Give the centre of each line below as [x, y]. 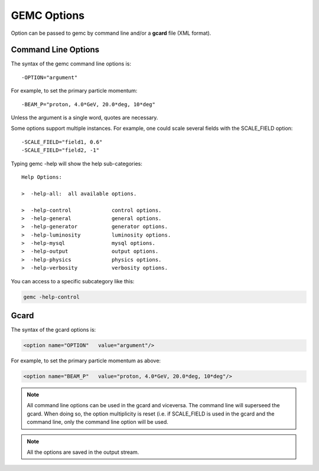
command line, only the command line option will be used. [97, 422]
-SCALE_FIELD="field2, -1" [61, 150]
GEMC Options [48, 15]
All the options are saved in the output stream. [83, 452]
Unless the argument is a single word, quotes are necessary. [84, 117]
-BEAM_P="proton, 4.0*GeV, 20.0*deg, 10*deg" [89, 104]
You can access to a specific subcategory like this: [73, 281]
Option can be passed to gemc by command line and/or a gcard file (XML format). [111, 33]
